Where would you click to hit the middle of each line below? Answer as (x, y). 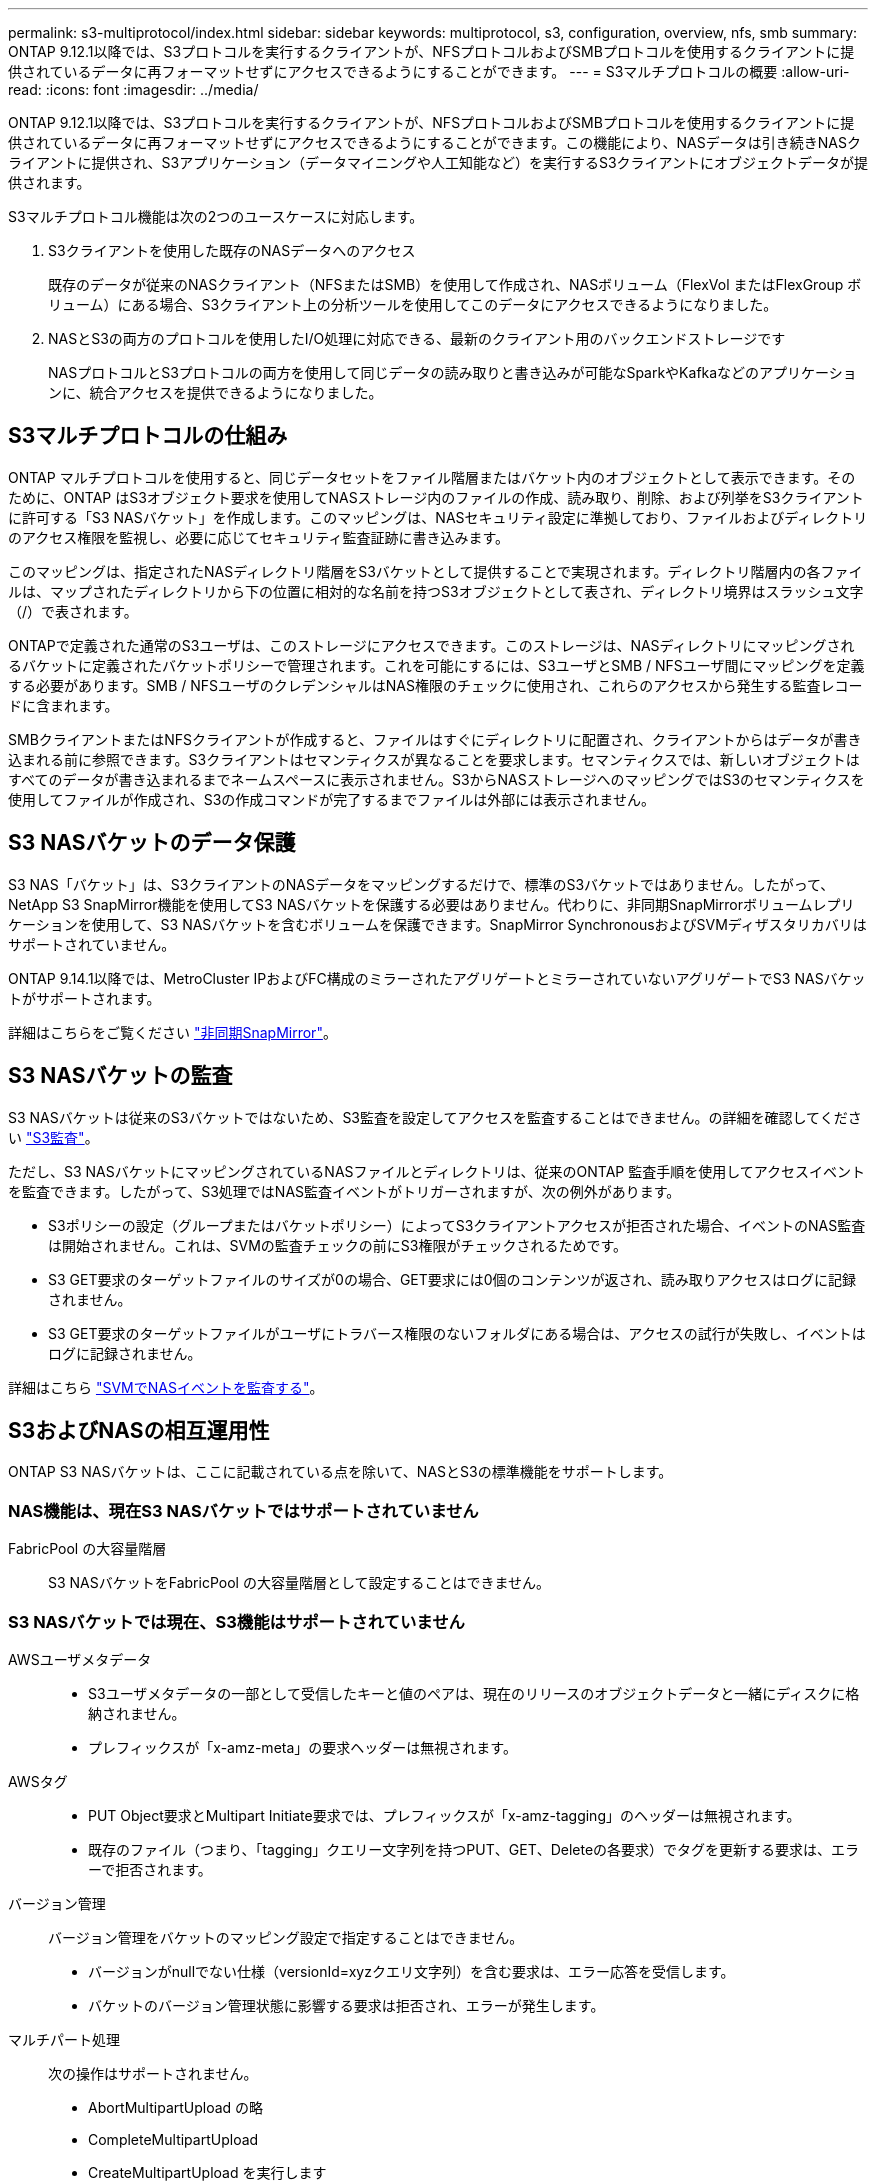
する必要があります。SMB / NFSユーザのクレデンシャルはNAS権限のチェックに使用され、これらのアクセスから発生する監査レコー (435, 685)
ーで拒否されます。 (150, 1869)
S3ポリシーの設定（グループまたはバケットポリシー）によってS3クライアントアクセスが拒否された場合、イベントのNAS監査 (457, 1225)
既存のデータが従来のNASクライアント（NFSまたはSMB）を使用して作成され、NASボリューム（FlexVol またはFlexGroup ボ (455, 284)
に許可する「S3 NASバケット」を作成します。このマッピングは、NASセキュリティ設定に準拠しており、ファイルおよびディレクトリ (438, 517)
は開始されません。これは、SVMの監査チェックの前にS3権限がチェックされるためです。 (338, 1245)
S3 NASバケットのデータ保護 (152, 843)
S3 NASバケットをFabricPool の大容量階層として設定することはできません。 (299, 1583)
